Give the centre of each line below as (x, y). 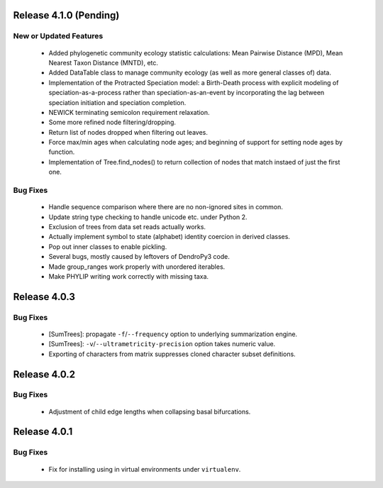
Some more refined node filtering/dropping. (112, 122)
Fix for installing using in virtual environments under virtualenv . (145, 469)
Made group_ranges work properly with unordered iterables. (137, 267)
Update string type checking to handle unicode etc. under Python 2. (148, 217)
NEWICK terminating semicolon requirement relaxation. (129, 112)
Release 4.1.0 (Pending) (66, 15)
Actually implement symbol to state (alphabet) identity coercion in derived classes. (170, 237)
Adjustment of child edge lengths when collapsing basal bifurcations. (150, 411)
